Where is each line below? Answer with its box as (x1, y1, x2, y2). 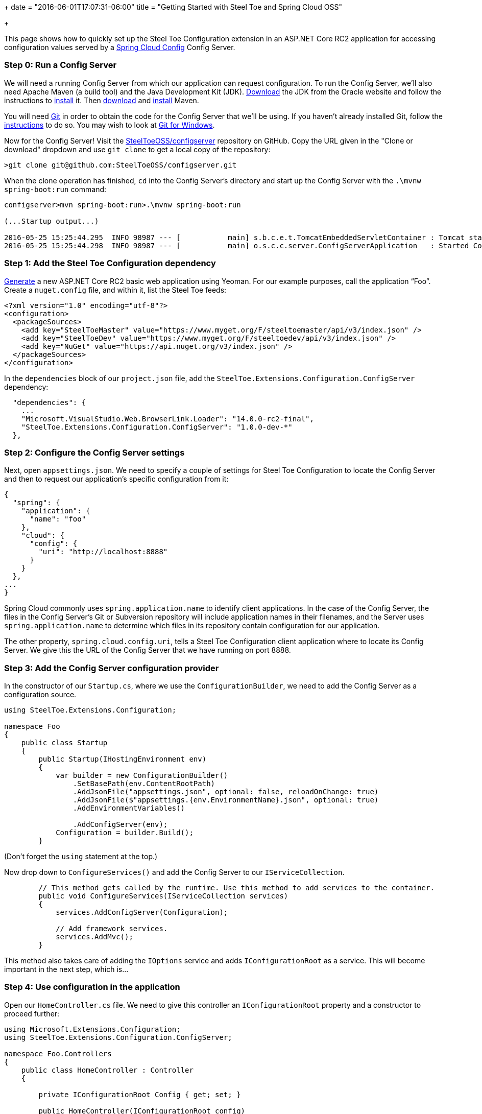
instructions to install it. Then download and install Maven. (4, 96, 199, 105)
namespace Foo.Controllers (4, 1049, 112, 1058)
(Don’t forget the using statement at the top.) (4, 852, 158, 861)
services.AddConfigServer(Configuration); (56, 908, 228, 916)
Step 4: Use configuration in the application (4, 982, 180, 992)
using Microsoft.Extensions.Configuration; (4, 1025, 181, 1033)
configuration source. (4, 690, 77, 699)
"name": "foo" (30, 515, 86, 524)
